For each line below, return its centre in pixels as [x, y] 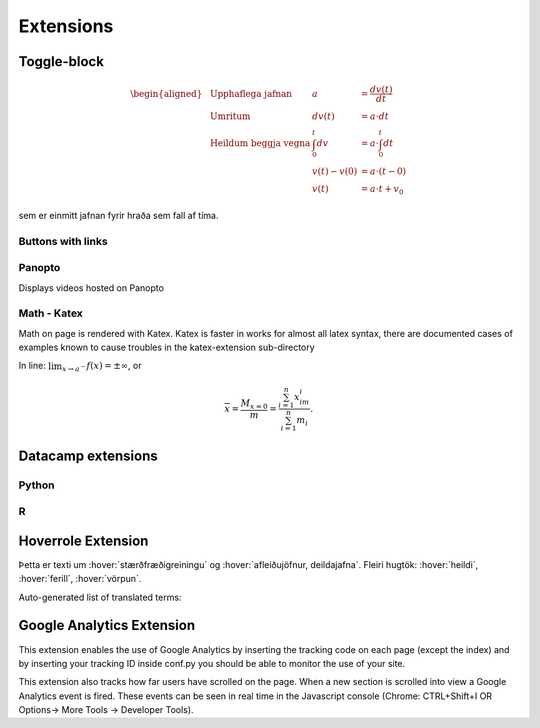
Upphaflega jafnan [251, 93]
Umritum [230, 116]
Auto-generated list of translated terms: [100, 597]
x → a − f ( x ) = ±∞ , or [101, 367]
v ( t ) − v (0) [334, 171]
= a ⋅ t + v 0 [382, 190]
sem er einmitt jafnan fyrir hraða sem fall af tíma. [118, 215]
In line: [32, 366]
